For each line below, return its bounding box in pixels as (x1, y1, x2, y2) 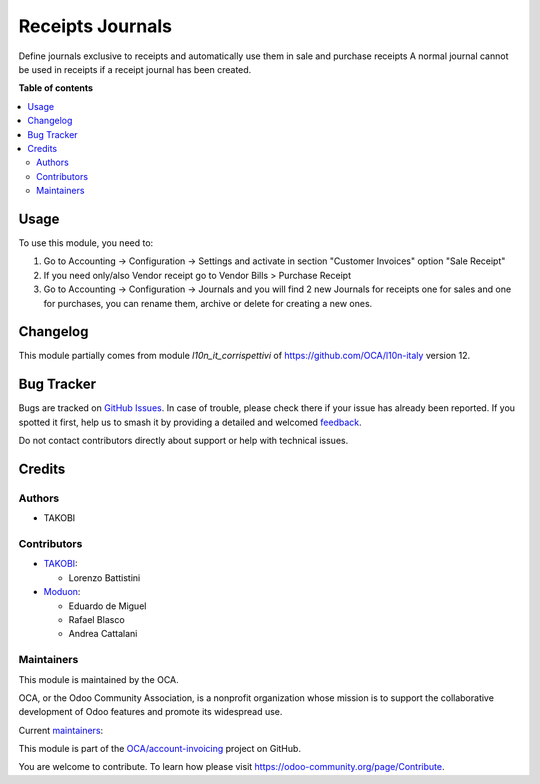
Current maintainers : (18, 724, 104, 736)
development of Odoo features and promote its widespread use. (18, 706, 283, 718)
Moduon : (43, 586, 81, 598)
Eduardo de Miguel (68, 600, 147, 612)
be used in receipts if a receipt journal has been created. (18, 63, 252, 75)
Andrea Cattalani (68, 628, 138, 640)
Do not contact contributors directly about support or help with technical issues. (18, 435, 349, 447)
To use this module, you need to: (18, 236, 154, 249)
